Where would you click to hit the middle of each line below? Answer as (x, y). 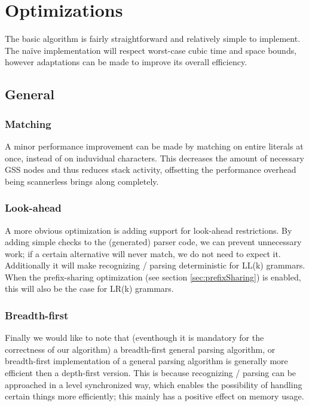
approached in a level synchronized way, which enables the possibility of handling (154, 384)
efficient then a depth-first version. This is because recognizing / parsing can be (151, 373)
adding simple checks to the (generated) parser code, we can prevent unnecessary (153, 242)
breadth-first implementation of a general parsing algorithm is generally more (146, 361)
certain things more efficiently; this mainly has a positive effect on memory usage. (154, 396)
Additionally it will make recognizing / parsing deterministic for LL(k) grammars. (155, 265)
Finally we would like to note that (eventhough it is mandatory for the (134, 338)
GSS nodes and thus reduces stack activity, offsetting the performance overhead (151, 170)
